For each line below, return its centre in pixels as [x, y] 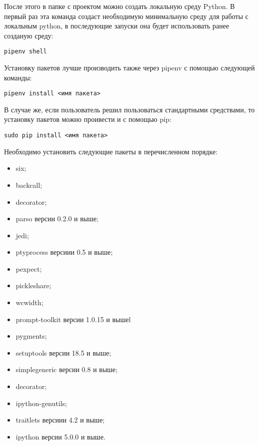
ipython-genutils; [41, 403]
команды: [18, 77]
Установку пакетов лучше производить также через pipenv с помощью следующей [129, 68]
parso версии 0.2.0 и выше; [57, 219]
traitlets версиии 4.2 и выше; [60, 420]
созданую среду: [29, 35]
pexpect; [29, 268]
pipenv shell [25, 52]
